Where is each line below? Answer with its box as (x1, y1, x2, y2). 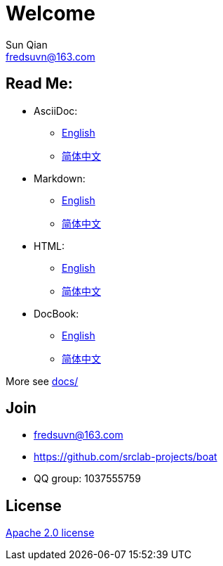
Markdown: (34, 172, 86, 184)
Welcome (6, 1, 95, 25)
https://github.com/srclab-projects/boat (34, 451, 217, 463)
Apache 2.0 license (6, 527, 95, 539)
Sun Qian (6, 38, 48, 51)
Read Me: (6, 75, 73, 93)
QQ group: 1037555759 (34, 472, 141, 485)
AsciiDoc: (34, 104, 78, 117)
